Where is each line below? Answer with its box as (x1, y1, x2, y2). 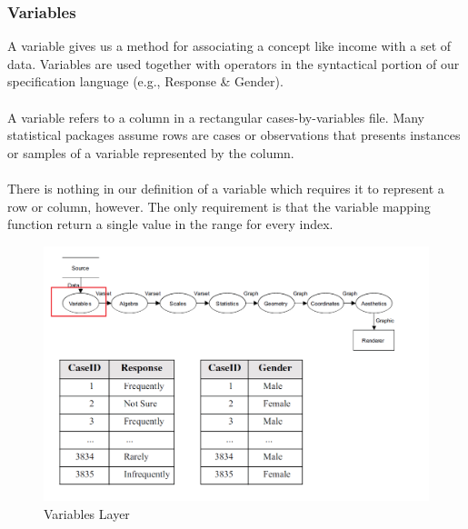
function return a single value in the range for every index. (7, 215, 334, 234)
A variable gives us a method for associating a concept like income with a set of (7, 36, 452, 55)
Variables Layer (44, 504, 130, 523)
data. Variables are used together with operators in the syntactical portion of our (7, 54, 460, 73)
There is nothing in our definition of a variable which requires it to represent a (7, 178, 444, 197)
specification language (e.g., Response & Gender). (7, 72, 284, 91)
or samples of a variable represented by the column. (7, 143, 294, 162)
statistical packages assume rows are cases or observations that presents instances (7, 125, 461, 145)
